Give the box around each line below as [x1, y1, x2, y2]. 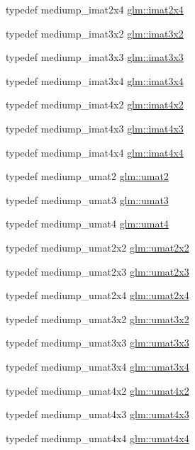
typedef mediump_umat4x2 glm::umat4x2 [6, 383, 189, 398]
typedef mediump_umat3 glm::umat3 [6, 192, 169, 207]
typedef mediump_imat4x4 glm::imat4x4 [6, 145, 184, 159]
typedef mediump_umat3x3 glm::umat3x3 [6, 335, 189, 350]
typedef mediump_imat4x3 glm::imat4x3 [6, 120, 184, 135]
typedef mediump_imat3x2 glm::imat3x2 [6, 26, 184, 40]
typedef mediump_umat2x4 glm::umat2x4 [6, 288, 189, 303]
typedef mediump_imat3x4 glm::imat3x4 [6, 73, 184, 88]
